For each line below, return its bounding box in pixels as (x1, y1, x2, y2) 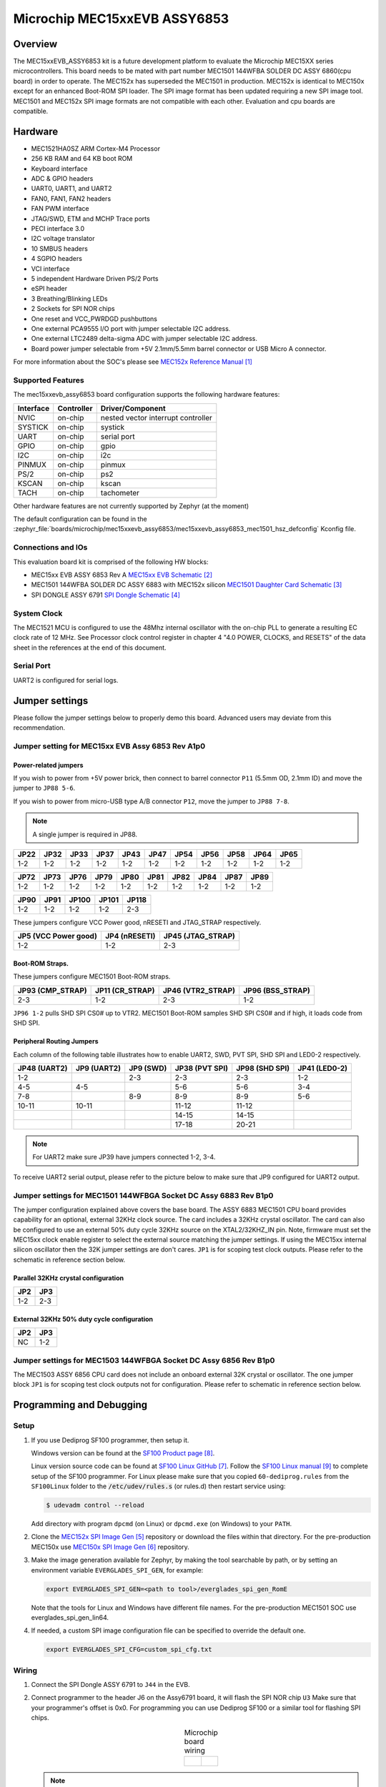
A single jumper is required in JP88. (32, 830, 138, 838)
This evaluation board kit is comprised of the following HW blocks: (13, 558, 209, 566)
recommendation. (13, 723, 66, 732)
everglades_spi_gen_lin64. (31, 1613, 109, 1622)
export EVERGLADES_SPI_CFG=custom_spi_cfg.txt (46, 1645, 212, 1654)
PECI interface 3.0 (31, 224, 85, 233)
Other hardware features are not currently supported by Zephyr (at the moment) (13, 501, 249, 510)
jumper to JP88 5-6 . (13, 783, 76, 793)
